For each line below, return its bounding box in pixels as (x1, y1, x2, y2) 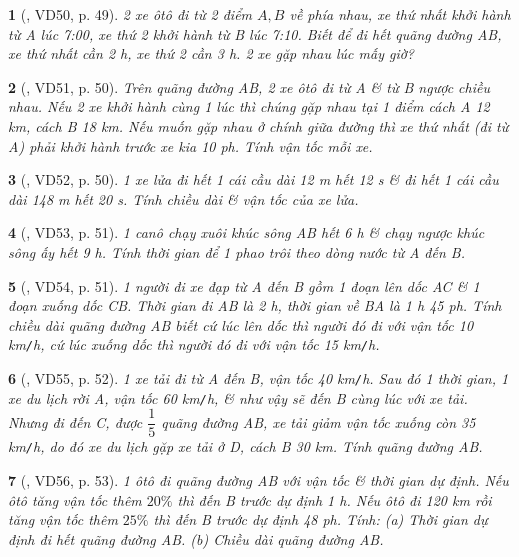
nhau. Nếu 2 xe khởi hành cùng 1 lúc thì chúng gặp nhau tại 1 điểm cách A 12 (8, 96, 490, 117)
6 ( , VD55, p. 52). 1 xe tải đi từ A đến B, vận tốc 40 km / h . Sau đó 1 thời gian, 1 (8, 367, 509, 388)
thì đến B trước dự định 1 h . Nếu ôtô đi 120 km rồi (177, 489, 492, 510)
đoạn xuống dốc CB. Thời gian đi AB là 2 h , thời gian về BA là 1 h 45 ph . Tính (8, 295, 502, 316)
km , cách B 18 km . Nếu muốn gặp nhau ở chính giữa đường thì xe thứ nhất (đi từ (8, 115, 509, 136)
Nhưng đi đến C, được (8, 411, 143, 432)
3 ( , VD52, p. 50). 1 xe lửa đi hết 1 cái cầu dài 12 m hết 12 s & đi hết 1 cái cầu (8, 169, 499, 190)
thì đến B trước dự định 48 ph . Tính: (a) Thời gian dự (153, 509, 488, 530)
